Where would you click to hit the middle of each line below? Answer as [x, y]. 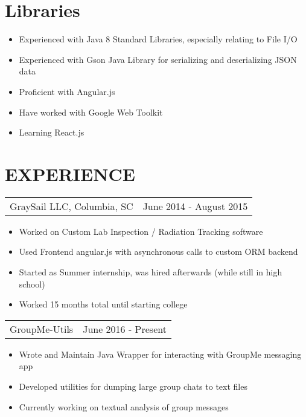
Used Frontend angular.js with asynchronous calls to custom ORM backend [158, 251]
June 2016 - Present [125, 329]
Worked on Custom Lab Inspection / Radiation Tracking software [141, 231]
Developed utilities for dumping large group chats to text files [133, 386]
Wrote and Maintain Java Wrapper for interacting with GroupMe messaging [160, 354]
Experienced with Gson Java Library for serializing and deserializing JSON [158, 59]
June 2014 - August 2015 [195, 206]
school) [32, 284]
